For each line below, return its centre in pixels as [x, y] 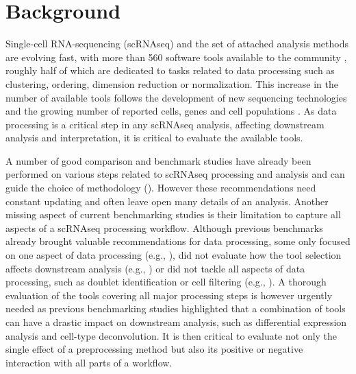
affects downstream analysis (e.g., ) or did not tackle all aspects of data [155, 268]
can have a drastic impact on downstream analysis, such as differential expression [176, 322]
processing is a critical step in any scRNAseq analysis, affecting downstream [165, 124]
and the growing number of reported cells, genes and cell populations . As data [171, 111]
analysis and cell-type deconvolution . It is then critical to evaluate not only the [171, 335]
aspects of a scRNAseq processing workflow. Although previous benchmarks [164, 227]
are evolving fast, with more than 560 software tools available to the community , [176, 57]
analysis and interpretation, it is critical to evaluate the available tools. [154, 138]
